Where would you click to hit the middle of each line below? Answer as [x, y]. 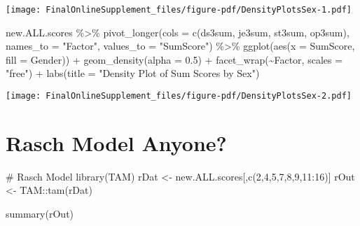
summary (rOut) [40, 213]
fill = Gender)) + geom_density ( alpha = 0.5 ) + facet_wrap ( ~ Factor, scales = [174, 59]
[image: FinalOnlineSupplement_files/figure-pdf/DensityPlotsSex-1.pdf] [179, 10]
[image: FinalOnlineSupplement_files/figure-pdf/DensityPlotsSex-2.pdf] [179, 96]
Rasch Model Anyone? [116, 142]
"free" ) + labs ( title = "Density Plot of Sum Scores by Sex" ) [133, 73]
